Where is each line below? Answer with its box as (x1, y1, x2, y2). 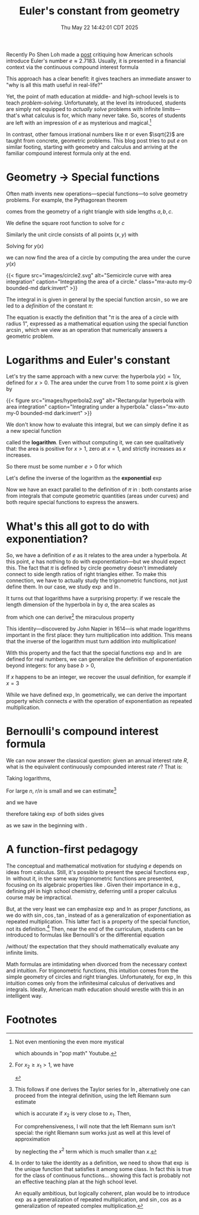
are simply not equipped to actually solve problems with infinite (6, 105, 161, 112)
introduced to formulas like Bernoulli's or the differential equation (6, 931, 165, 939)
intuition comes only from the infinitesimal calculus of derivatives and (6, 980, 176, 987)
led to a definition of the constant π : (6, 302, 94, 309)
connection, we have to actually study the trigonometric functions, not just (6, 577, 188, 584)
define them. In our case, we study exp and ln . (6, 583, 121, 590)
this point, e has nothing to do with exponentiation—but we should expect (6, 558, 186, 565)
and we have (6, 799, 37, 806)
